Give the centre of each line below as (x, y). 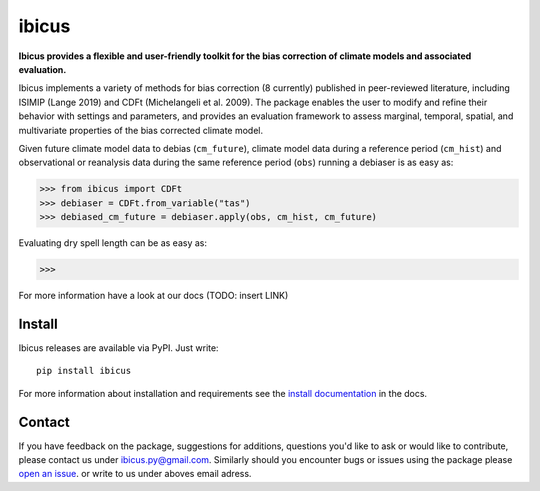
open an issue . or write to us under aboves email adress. (135, 474)
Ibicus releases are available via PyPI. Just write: (118, 347)
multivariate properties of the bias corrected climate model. (141, 130)
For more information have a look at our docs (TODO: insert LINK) (153, 295)
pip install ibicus (84, 371)
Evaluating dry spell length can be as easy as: (112, 243)
